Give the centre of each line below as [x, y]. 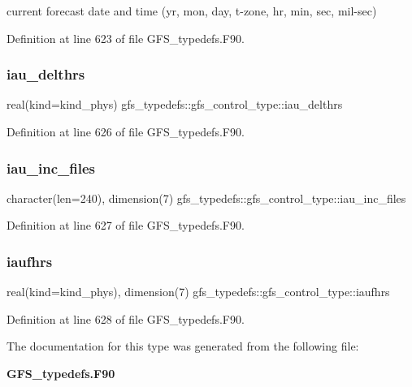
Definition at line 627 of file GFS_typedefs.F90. [126, 225]
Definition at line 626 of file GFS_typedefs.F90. [126, 131]
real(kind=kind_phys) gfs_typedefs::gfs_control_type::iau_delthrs [175, 104]
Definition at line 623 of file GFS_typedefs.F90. [126, 38]
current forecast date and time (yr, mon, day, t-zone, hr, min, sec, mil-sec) [192, 11]
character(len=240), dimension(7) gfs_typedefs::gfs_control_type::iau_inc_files [206, 198]
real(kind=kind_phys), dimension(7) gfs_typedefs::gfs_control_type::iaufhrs [198, 292]
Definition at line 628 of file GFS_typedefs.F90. [126, 318]
